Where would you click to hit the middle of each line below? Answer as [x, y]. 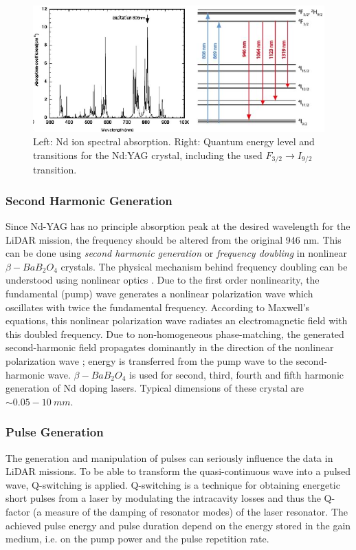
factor [18, 511]
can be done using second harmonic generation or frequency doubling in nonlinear [176, 253]
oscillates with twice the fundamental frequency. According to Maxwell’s [158, 307]
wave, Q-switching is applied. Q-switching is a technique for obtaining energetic [173, 484]
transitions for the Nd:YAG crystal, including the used [148, 155]
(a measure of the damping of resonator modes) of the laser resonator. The [191, 511]
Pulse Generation [55, 432]
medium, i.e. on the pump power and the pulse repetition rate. [137, 539]
